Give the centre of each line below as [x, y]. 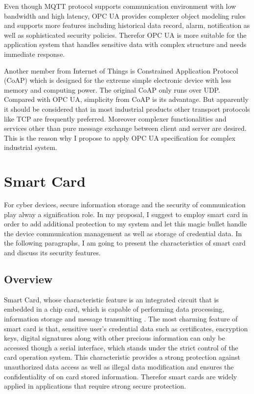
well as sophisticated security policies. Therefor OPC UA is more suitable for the [125, 35]
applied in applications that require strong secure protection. [95, 386]
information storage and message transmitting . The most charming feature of [121, 318]
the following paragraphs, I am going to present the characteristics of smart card [125, 243]
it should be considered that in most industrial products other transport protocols [127, 109]
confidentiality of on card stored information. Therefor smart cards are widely [121, 376]
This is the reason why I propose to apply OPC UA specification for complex [120, 137]
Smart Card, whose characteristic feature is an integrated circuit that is [111, 299]
